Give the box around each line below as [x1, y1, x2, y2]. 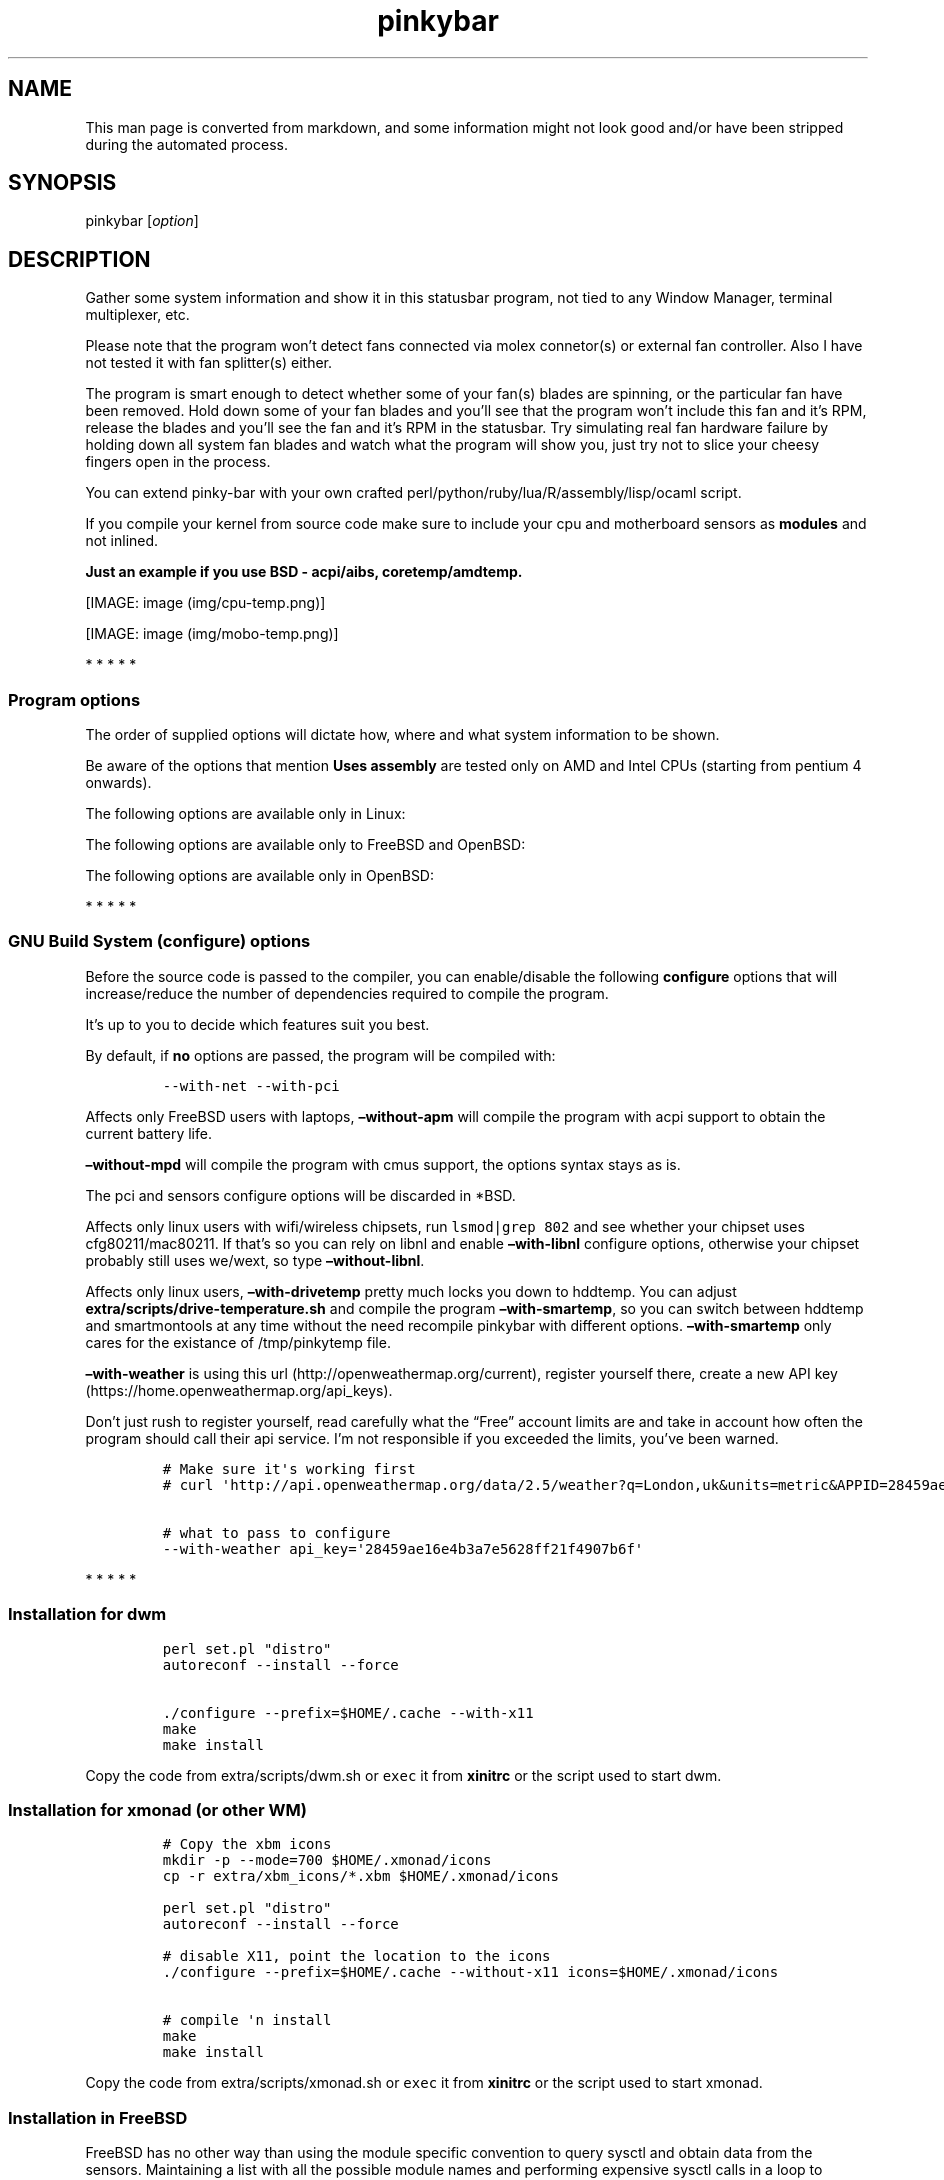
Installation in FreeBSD [8, 2107, 188, 2128]
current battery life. [85, 1124, 212, 1142]
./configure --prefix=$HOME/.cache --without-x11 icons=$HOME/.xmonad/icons [162, 1964, 779, 1981]
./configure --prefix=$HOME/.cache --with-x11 [162, 1704, 534, 1721]
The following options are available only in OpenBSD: [85, 867, 435, 885]
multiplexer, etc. [85, 306, 190, 324]
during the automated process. [85, 135, 288, 153]
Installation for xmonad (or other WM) [8, 1799, 307, 1820]
